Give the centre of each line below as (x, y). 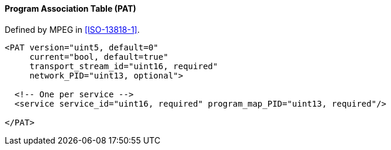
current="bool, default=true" (99, 57)
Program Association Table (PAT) (71, 8)
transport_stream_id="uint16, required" (124, 66)
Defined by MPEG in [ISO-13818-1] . (72, 29)
